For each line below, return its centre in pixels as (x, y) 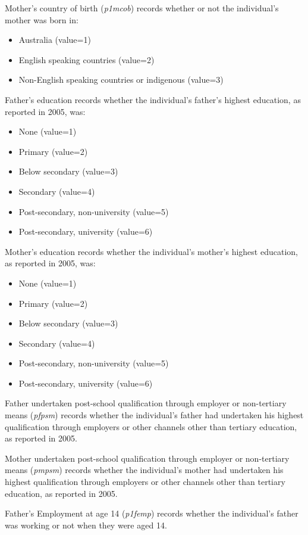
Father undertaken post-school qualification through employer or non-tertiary (146, 403)
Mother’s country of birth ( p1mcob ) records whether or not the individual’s (142, 8)
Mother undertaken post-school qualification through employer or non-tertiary (147, 458)
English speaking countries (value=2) (87, 59)
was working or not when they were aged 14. (86, 525)
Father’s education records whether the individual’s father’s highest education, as (153, 99)
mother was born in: (42, 19)
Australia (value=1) (55, 40)
